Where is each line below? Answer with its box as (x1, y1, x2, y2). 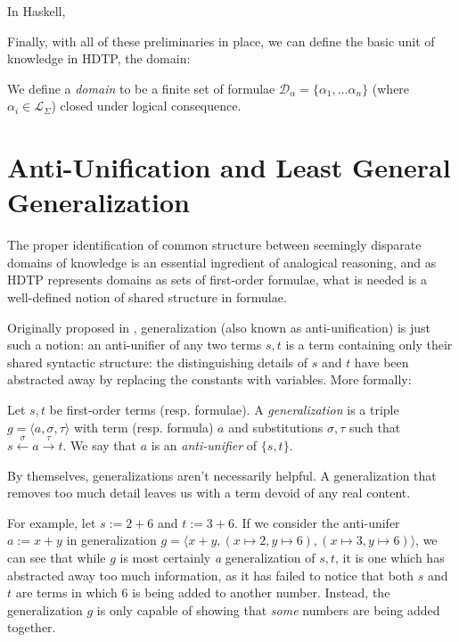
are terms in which (15, 583, 118, 602)
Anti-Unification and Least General (7, 149, 451, 185)
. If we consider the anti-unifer (234, 513, 400, 531)
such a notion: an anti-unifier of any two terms (7, 335, 262, 354)
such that (348, 417, 401, 436)
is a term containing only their (285, 335, 453, 354)
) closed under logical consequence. (51, 96, 242, 115)
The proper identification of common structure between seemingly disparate (7, 235, 422, 254)
